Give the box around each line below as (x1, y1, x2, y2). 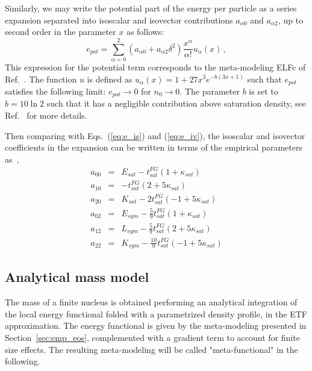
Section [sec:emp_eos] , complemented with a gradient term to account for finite (5, 331, 300, 343)
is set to (249, 84, 278, 97)
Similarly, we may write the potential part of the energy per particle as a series (5, 2, 297, 14)
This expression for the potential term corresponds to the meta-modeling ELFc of (5, 60, 306, 73)
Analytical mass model (5, 267, 149, 286)
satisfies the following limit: (5, 84, 106, 97)
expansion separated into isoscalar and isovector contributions (5, 13, 233, 26)
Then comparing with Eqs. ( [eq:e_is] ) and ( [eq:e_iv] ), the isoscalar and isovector (5, 129, 305, 142)
